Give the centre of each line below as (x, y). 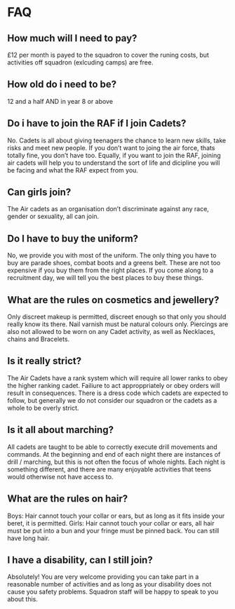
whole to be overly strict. (43, 408)
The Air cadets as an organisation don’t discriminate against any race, (108, 209)
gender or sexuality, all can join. (53, 216)
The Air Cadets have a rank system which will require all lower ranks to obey (117, 378)
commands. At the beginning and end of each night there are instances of (114, 454)
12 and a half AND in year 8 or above (60, 101)
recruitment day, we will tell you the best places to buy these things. (106, 278)
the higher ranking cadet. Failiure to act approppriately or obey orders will (114, 385)
